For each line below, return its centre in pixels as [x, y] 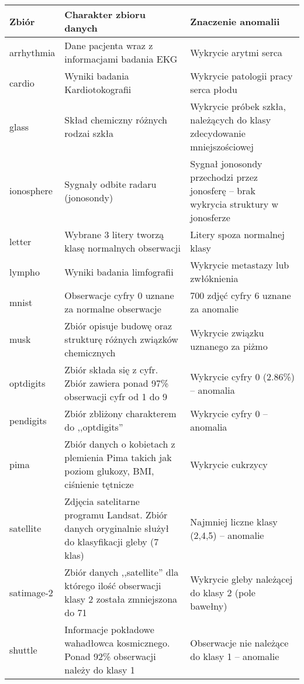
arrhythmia [32, 52]
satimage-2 [31, 592]
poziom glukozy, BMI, [109, 471]
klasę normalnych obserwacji [122, 248]
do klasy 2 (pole [223, 592]
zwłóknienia [214, 278]
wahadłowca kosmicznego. [117, 643]
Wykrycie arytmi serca [236, 52]
